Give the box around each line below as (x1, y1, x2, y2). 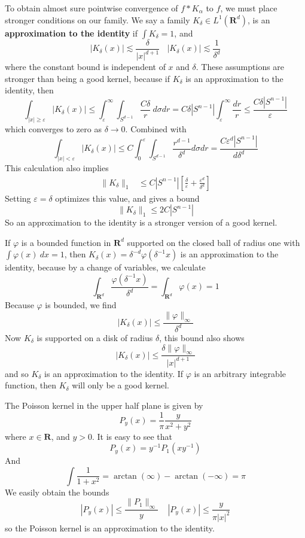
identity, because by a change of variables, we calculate (5, 261, 206, 273)
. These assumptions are (196, 60, 285, 72)
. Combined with (125, 123, 187, 135)
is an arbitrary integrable (194, 367, 286, 379)
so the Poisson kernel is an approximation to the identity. (5, 521, 215, 534)
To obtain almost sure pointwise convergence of (5, 2, 178, 14)
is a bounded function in (21, 236, 111, 248)
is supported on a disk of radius (36, 331, 153, 344)
